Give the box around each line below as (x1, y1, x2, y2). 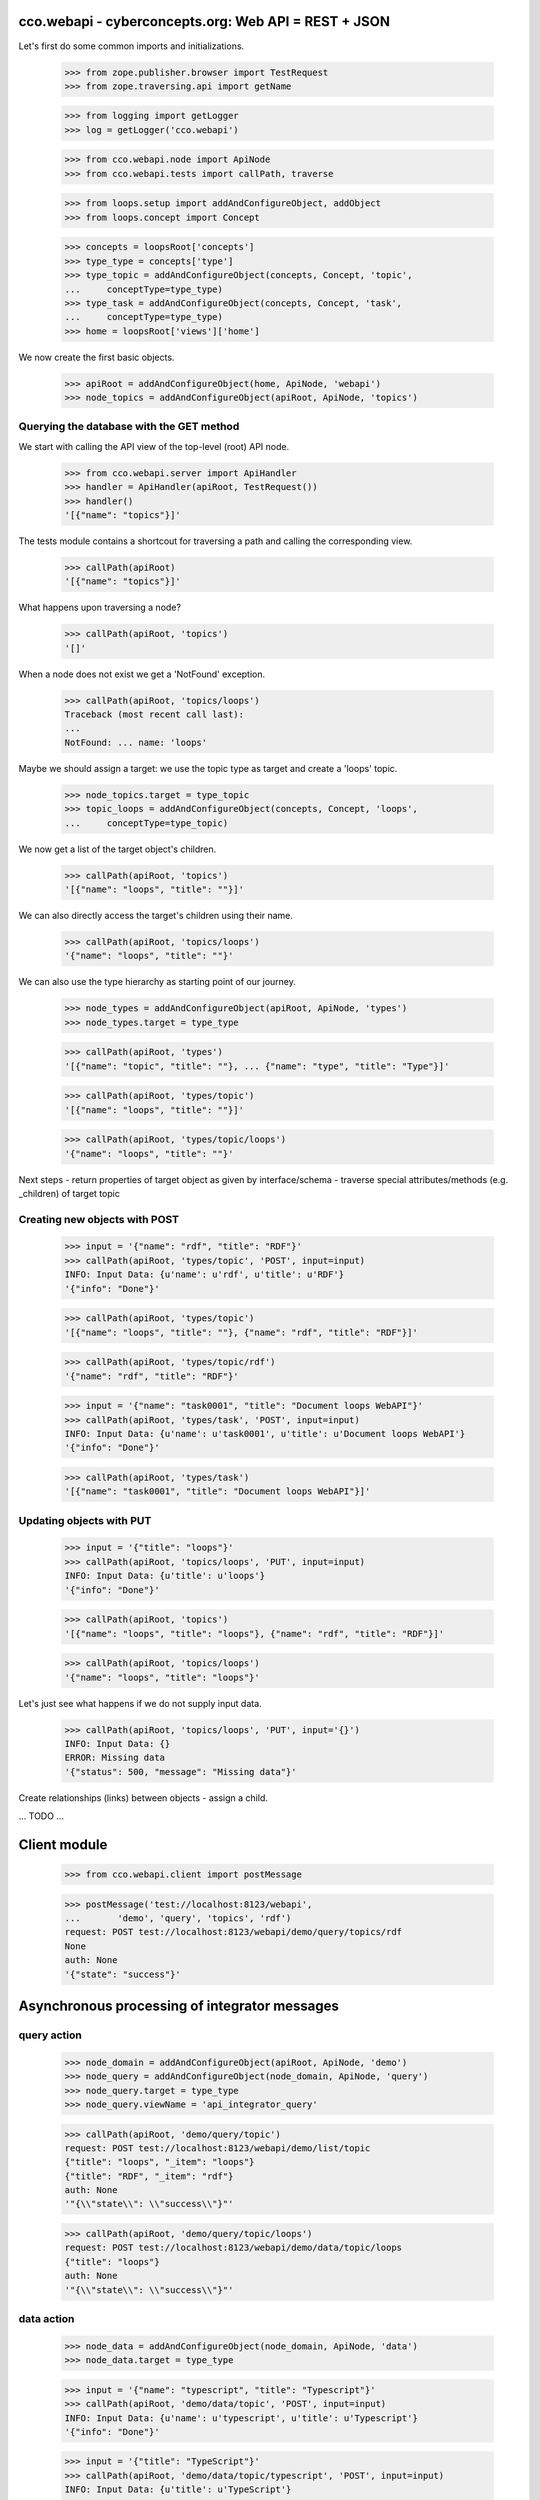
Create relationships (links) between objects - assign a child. (18, 1791, 269, 1804)
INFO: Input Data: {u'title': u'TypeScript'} (64, 2484, 292, 2495)
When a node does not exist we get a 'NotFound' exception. (18, 668, 266, 680)
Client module (18, 1836, 108, 1853)
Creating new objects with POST (18, 1212, 180, 1226)
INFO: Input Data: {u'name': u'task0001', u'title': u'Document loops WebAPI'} (64, 1428, 466, 1439)
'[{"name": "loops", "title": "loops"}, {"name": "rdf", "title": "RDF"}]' (64, 1628, 445, 1639)
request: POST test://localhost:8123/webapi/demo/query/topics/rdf (64, 1926, 403, 1938)
